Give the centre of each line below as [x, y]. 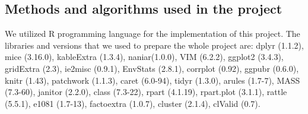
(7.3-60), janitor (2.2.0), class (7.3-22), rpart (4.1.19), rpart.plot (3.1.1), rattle [146, 92]
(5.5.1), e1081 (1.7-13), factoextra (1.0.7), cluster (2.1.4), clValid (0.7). [133, 103]
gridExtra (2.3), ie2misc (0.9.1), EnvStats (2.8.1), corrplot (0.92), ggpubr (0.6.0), [152, 68]
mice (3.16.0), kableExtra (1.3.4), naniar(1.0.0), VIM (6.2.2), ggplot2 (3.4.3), [144, 57]
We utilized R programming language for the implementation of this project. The [153, 34]
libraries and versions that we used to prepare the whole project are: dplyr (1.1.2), [154, 45]
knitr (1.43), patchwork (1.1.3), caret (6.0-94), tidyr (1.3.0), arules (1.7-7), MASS [153, 80]
